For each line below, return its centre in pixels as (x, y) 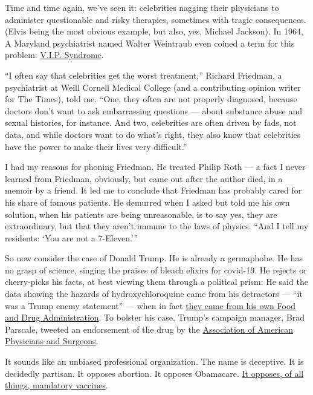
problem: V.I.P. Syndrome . (54, 55)
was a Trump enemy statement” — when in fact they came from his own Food (150, 305)
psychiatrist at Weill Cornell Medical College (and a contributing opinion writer (153, 87)
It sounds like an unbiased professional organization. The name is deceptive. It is (154, 361)
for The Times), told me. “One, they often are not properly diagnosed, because (151, 99)
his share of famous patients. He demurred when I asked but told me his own (147, 202)
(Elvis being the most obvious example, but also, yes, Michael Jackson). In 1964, (154, 31)
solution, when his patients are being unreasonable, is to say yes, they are (141, 214)
